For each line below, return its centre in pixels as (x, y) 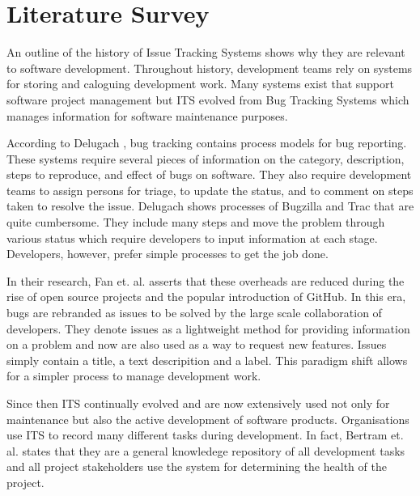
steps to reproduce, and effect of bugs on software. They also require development (209, 174)
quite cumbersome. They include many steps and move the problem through (196, 222)
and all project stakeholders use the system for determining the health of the (197, 466)
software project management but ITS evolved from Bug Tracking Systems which (208, 99)
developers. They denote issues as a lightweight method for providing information (208, 328)
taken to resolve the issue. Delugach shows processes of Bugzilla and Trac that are (210, 206)
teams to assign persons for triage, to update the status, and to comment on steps (210, 190)
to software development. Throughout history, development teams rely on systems (210, 68)
